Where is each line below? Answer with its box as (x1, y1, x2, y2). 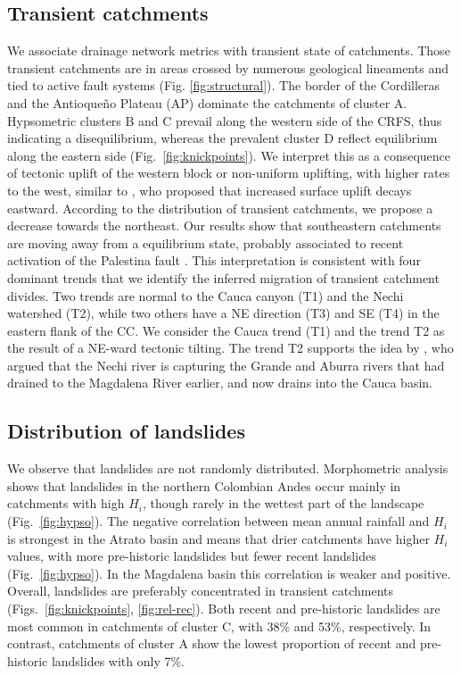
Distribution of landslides (7, 417, 245, 445)
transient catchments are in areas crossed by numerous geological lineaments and (7, 58, 449, 77)
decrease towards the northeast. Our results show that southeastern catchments (7, 216, 441, 235)
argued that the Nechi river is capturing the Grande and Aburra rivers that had (7, 355, 445, 374)
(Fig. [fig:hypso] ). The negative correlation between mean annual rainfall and (7, 512, 430, 530)
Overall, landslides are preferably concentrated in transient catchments (7, 581, 393, 600)
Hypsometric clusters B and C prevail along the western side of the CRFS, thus (7, 111, 442, 129)
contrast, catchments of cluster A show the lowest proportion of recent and (7, 634, 416, 653)
